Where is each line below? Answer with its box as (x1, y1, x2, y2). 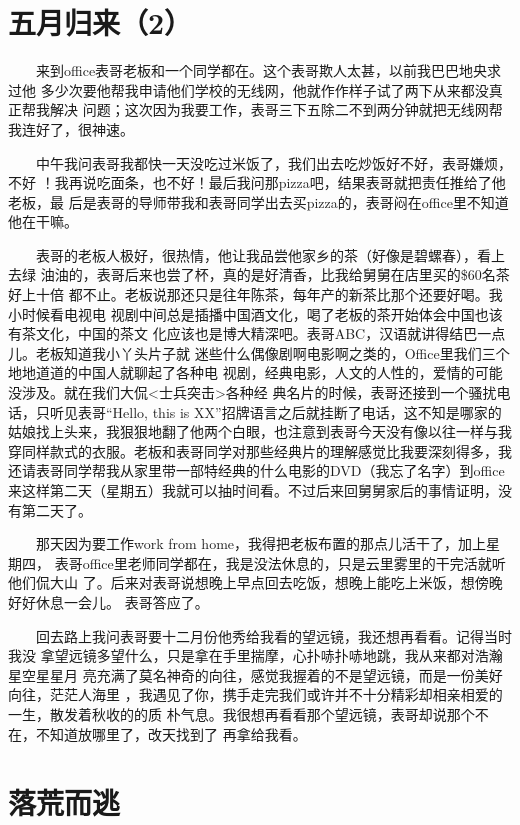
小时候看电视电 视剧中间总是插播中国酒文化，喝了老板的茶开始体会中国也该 (8, 303, 503, 324)
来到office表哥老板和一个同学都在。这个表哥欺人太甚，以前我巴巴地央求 (35, 60, 502, 81)
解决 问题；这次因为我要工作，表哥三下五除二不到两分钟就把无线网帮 (49, 99, 503, 120)
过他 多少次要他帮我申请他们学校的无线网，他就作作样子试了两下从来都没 (8, 79, 489, 100)
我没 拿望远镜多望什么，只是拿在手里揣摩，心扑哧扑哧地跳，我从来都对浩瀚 (8, 645, 503, 666)
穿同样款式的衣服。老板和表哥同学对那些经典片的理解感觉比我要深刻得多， (8, 440, 498, 461)
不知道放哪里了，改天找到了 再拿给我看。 (35, 723, 307, 744)
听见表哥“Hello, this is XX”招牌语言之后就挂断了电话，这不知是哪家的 (49, 401, 502, 422)
